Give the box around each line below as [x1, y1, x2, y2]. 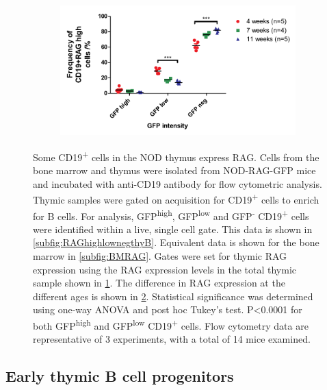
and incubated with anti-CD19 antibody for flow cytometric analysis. [33, 176, 322, 191]
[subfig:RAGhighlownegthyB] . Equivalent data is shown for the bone [33, 235, 319, 249]
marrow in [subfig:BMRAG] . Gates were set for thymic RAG [33, 248, 287, 263]
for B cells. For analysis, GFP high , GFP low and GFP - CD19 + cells [33, 206, 309, 223]
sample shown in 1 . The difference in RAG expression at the [33, 276, 285, 290]
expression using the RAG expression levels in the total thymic [33, 262, 297, 276]
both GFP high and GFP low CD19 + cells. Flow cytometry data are [33, 316, 309, 332]
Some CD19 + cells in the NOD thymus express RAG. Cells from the [33, 147, 319, 164]
